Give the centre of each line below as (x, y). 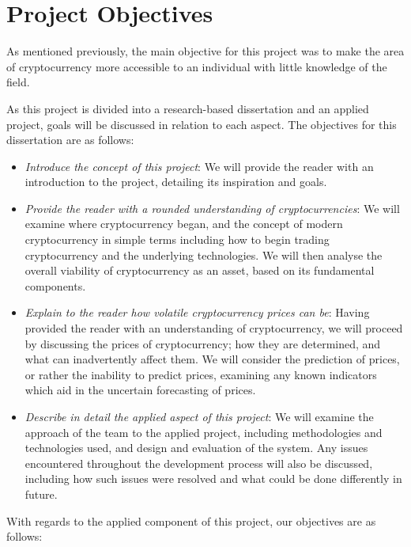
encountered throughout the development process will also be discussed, (199, 463)
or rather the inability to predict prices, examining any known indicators (201, 374)
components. (55, 285)
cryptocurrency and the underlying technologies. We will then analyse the (204, 255)
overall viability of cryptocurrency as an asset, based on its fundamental (200, 270)
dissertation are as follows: (70, 140)
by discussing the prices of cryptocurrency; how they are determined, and (203, 343)
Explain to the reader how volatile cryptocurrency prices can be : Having (197, 312)
